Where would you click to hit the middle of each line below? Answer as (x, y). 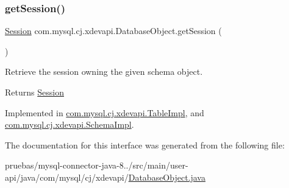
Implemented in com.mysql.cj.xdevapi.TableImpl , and (105, 112)
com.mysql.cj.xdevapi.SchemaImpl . (70, 124)
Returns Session (34, 92)
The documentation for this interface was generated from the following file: (145, 144)
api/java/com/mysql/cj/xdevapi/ (67, 177)
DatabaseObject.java (167, 177)
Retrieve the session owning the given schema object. (104, 71)
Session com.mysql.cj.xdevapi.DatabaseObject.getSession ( (113, 31)
